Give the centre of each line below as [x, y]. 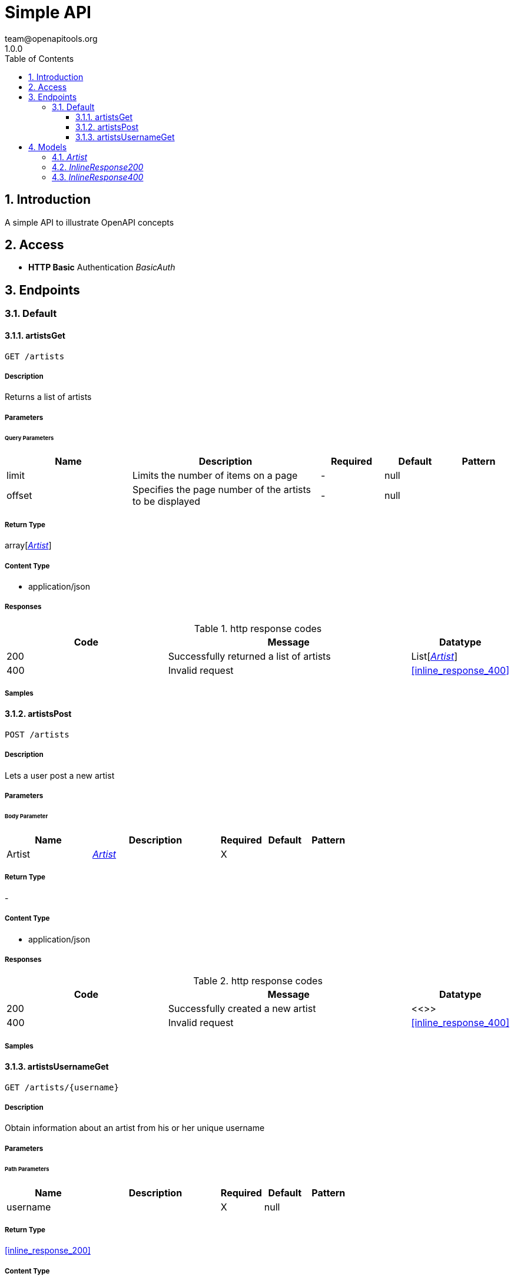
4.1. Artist [70, 157]
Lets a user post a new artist [60, 775]
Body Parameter [26, 816]
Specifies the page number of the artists [222, 490]
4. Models [48, 147]
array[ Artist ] [28, 545]
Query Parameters [29, 438]
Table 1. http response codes [258, 628]
